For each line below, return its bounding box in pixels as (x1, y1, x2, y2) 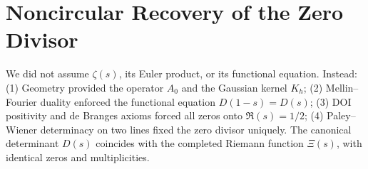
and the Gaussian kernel (181, 80, 287, 94)
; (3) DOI (310, 94, 352, 109)
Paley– (327, 108, 356, 123)
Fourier (6, 94, 37, 109)
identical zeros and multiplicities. (6, 149, 150, 164)
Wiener (6, 121, 37, 136)
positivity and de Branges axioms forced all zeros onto (6, 108, 242, 123)
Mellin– (325, 80, 359, 94)
